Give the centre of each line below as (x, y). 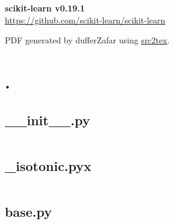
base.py (28, 211)
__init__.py (48, 120)
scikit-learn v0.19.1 (45, 8)
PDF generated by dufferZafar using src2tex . (87, 40)
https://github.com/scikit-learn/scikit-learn (85, 20)
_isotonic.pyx (48, 165)
